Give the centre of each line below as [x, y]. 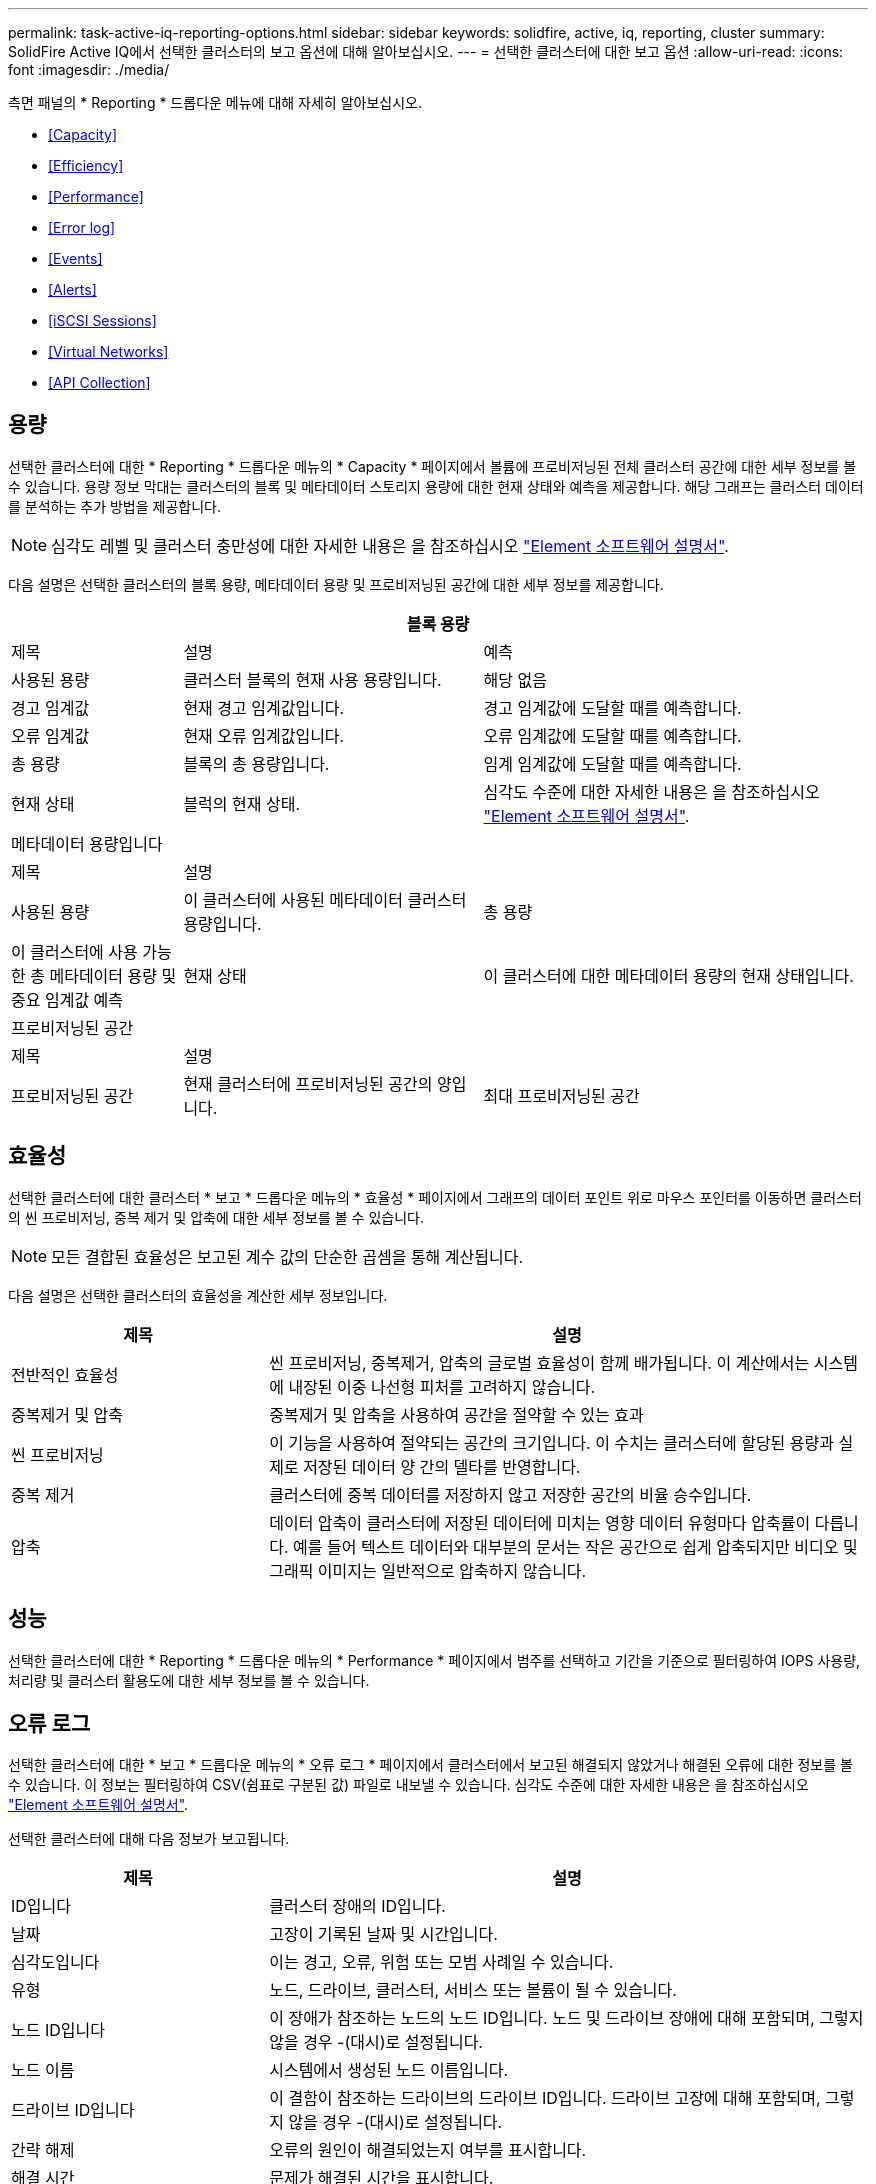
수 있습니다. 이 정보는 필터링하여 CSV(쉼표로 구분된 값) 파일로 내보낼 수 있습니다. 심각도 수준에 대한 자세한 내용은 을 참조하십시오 [408, 1785]
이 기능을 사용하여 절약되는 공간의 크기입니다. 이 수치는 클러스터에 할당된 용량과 [551, 1442]
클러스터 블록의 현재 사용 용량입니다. [312, 679]
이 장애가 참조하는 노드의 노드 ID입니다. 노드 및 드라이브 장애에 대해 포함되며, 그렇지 [566, 2018]
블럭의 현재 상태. [242, 803]
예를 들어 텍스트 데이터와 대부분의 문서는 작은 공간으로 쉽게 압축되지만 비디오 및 [575, 1546]
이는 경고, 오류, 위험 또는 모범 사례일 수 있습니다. [441, 1962]
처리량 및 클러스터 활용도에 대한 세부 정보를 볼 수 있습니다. [189, 1680]
